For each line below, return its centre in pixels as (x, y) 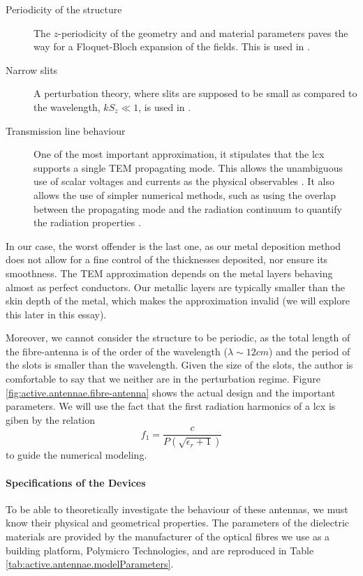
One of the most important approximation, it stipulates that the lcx (179, 154)
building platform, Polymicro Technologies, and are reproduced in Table (160, 550)
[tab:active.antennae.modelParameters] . (90, 564)
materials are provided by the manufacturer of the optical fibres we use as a (168, 536)
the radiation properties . (87, 222)
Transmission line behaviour (66, 130)
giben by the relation (51, 419)
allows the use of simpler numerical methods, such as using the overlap (185, 194)
